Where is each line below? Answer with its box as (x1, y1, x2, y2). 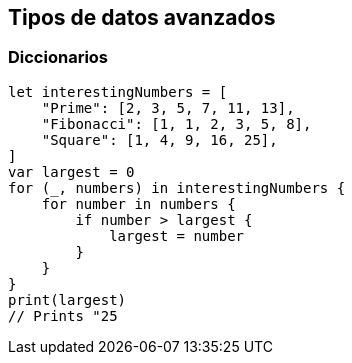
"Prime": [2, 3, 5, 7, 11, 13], (41, 99, 295, 116)
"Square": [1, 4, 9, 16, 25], (41, 131, 278, 148)
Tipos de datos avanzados (8, 5, 276, 30)
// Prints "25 (8, 307, 118, 324)
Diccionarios (8, 47, 109, 68)
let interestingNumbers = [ (8, 83, 228, 100)
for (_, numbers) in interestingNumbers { (8, 179, 346, 196)
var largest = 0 (8, 163, 135, 180)
